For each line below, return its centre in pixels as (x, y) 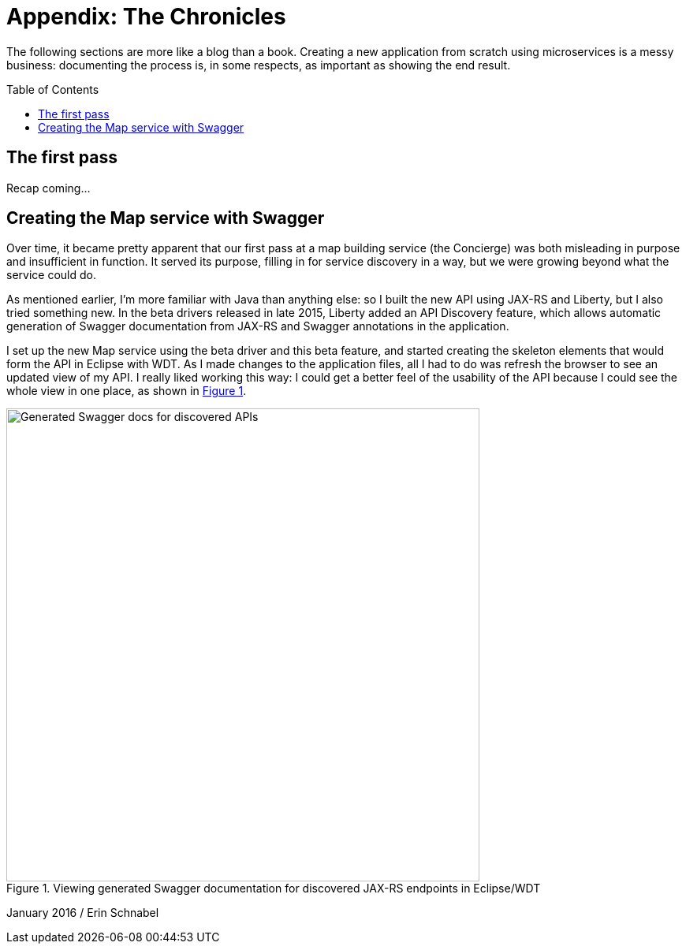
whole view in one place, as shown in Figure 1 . (127, 391)
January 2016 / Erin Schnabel (83, 913)
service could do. (51, 275)
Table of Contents (53, 89)
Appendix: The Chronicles (146, 17)
